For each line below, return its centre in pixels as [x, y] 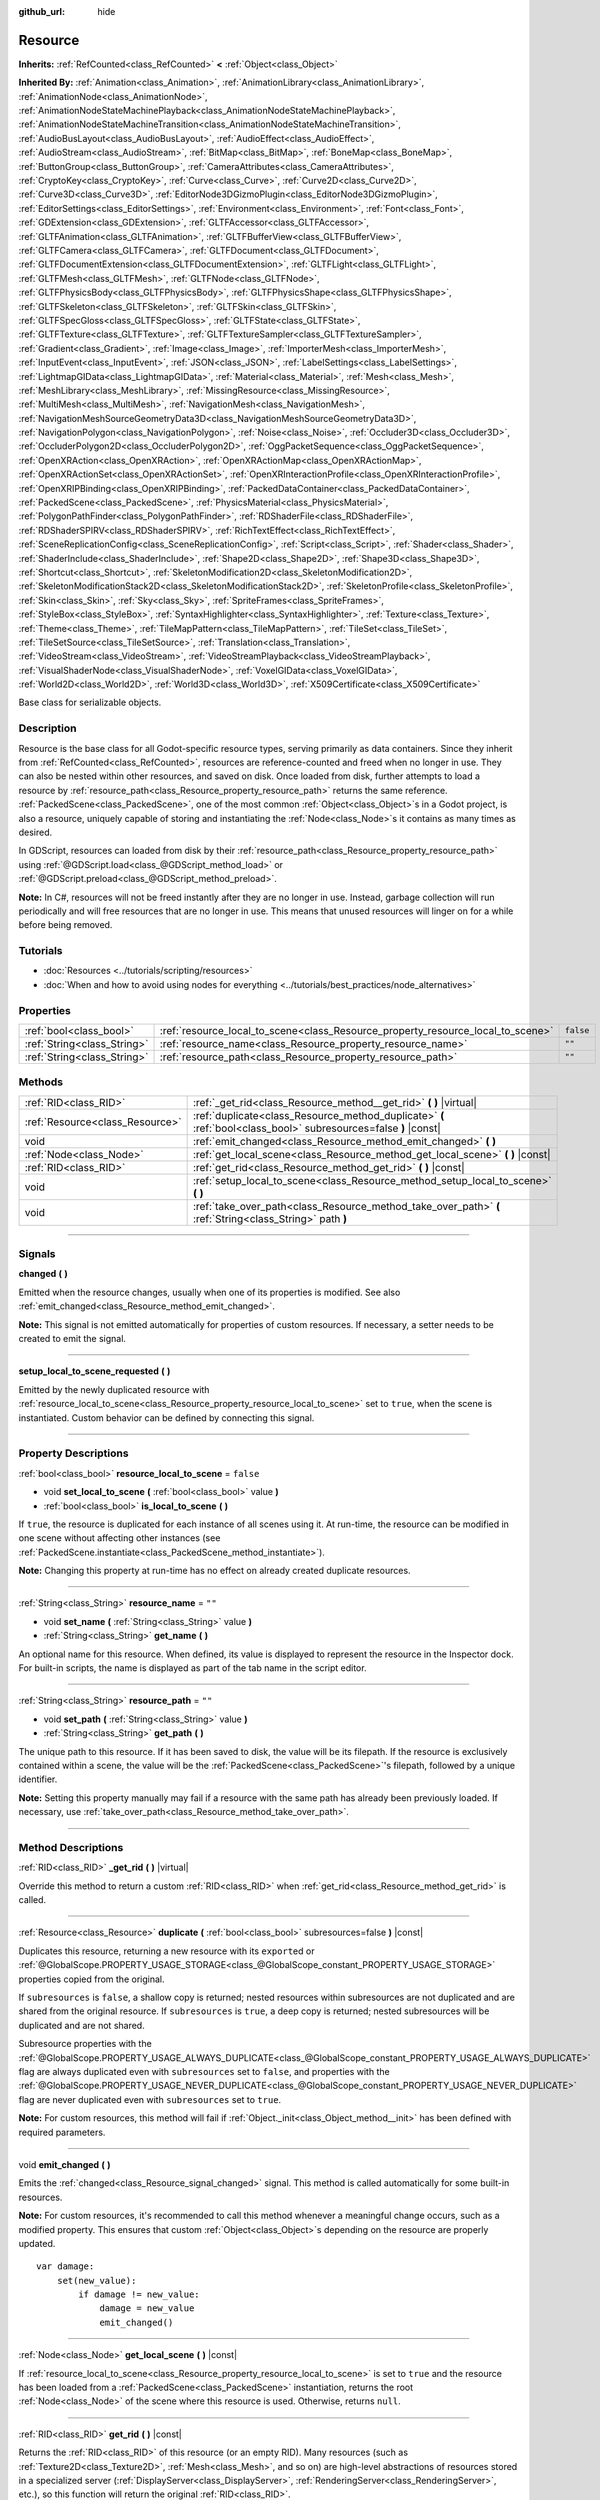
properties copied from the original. [91, 1979]
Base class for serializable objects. [90, 702]
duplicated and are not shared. [81, 2025]
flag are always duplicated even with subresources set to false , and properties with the [204, 2071]
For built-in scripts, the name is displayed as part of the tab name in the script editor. [192, 1668]
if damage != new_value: [139, 2294]
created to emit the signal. [72, 1339]
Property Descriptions [73, 1453]
